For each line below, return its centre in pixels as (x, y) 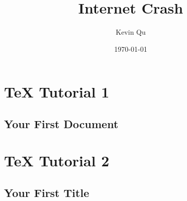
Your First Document (61, 123)
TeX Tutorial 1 (57, 92)
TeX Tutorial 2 (57, 161)
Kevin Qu (131, 32)
